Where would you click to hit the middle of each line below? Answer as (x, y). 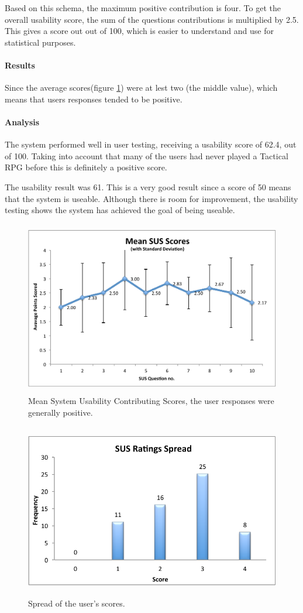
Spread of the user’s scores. (77, 603)
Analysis (22, 121)
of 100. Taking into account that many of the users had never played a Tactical (147, 155)
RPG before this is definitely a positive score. (86, 167)
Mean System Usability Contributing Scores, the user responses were (151, 401)
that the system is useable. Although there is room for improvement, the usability (151, 198)
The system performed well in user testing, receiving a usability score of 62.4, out (151, 144)
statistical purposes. (40, 42)
